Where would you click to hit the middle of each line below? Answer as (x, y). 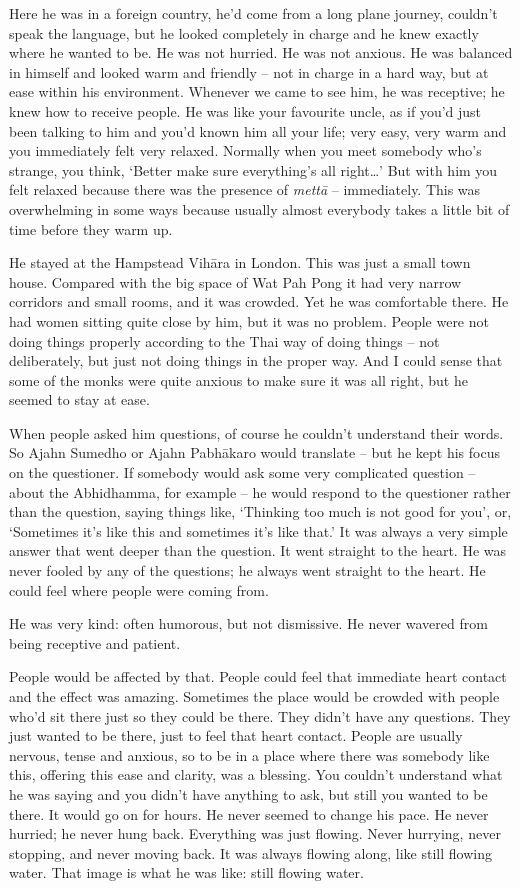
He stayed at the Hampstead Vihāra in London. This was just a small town (240, 262)
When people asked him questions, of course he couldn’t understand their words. (256, 432)
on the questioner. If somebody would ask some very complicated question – (242, 472)
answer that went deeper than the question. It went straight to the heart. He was (258, 550)
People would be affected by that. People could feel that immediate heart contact (258, 676)
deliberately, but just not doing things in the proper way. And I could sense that (256, 360)
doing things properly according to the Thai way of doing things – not (224, 340)
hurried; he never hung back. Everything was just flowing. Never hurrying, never (255, 833)
